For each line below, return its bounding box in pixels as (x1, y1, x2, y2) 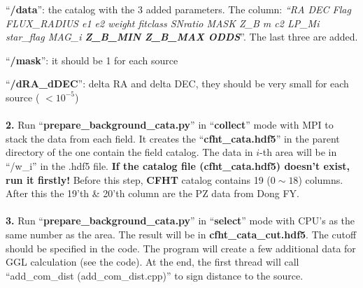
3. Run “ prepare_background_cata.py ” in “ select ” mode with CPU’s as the (6, 213, 355, 228)
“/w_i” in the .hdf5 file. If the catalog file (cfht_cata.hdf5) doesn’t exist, (6, 158, 350, 173)
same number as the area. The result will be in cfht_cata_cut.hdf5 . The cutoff (6, 226, 357, 241)
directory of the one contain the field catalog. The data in (6, 145, 253, 159)
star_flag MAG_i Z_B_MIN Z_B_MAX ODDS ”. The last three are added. (6, 29, 358, 44)
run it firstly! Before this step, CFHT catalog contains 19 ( (6, 172, 271, 187)
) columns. (298, 172, 343, 187)
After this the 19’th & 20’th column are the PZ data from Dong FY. (6, 186, 300, 201)
